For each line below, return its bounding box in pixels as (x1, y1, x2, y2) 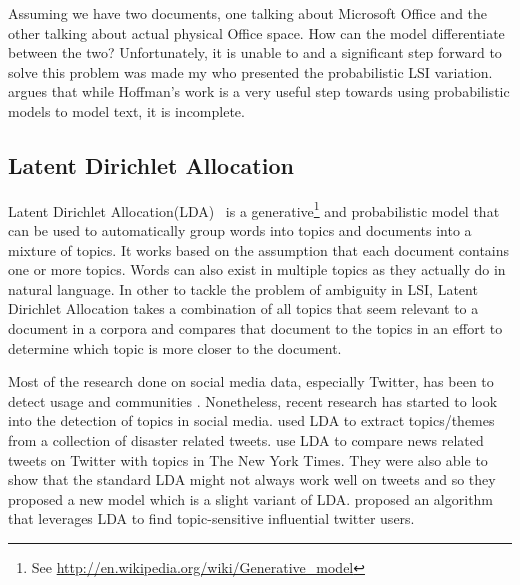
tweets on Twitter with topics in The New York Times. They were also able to (8, 449, 488, 470)
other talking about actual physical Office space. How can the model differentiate (8, 22, 505, 43)
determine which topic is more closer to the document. (8, 337, 342, 358)
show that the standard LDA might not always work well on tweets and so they (8, 469, 496, 490)
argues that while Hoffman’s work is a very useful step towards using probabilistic (8, 81, 510, 102)
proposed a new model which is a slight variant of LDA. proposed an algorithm (8, 488, 494, 509)
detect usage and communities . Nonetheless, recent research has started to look (8, 390, 498, 411)
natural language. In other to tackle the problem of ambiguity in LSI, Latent (8, 278, 478, 299)
